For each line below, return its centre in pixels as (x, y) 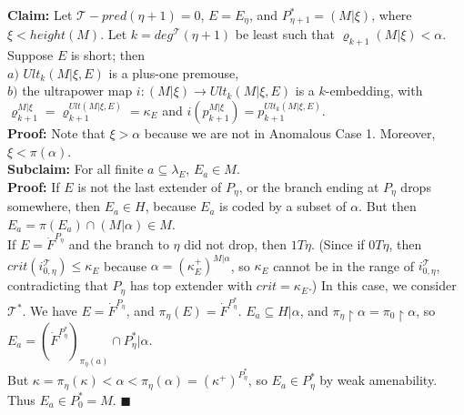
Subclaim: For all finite (76, 169)
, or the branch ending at (309, 186)
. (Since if (338, 244)
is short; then (108, 55)
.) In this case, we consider (382, 285)
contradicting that (58, 285)
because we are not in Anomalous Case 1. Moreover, (290, 133)
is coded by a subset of (283, 206)
